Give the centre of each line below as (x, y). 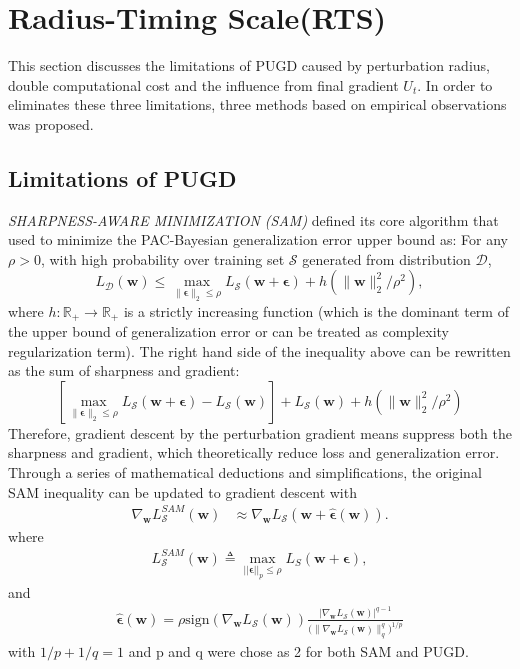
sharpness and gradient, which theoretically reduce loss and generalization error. (254, 452)
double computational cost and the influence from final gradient (203, 84)
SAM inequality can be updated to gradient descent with (182, 491)
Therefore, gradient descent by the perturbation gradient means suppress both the (260, 432)
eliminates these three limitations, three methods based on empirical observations (257, 104)
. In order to (455, 84)
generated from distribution (386, 258)
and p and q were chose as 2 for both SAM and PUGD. (298, 651)
